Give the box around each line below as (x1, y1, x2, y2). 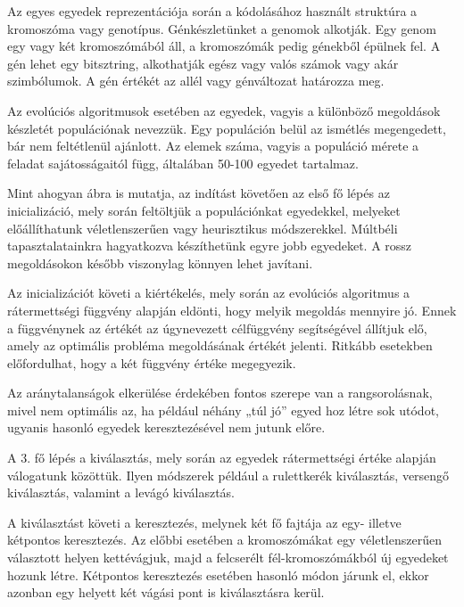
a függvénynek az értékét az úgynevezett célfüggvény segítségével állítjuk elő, (7, 318, 427, 337)
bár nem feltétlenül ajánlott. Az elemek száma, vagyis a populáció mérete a (7, 136, 419, 155)
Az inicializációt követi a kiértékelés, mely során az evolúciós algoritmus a (7, 283, 410, 302)
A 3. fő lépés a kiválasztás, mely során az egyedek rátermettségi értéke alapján (7, 448, 436, 467)
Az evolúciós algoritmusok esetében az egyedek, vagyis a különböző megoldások (7, 101, 441, 119)
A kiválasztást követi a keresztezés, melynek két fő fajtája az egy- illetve (7, 513, 402, 531)
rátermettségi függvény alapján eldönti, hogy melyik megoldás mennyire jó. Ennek (7, 300, 457, 319)
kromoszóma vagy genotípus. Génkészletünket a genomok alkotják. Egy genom (7, 19, 436, 37)
